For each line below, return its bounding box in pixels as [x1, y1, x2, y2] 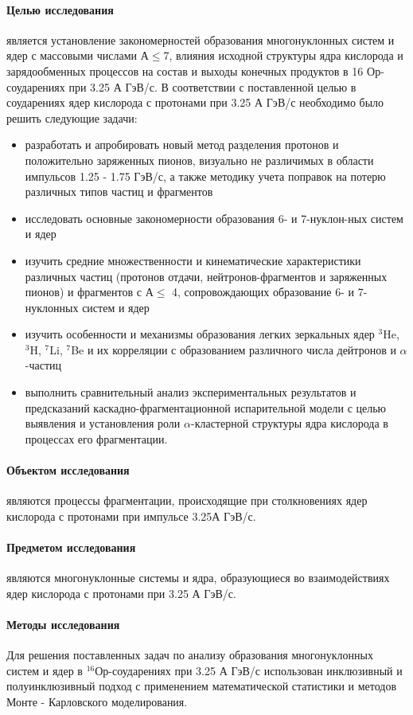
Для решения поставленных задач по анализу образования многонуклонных [6, 647, 373, 663]
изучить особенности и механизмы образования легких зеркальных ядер [25, 326, 375, 342]
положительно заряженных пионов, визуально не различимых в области [25, 151, 374, 168]
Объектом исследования [6, 462, 130, 479]
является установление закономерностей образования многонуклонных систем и [6, 31, 395, 48]
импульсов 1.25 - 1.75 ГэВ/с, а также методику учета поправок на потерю [25, 167, 386, 184]
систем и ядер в [6, 662, 83, 678]
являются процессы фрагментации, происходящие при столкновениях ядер [6, 492, 368, 509]
